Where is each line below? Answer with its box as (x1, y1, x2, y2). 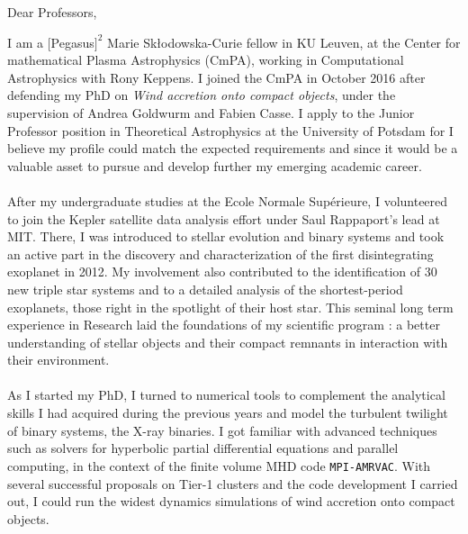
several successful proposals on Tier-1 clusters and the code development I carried (7, 474, 458, 493)
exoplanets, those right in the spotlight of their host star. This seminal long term (7, 297, 454, 316)
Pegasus (50, 32, 94, 51)
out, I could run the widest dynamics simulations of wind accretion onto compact (7, 492, 455, 511)
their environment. (7, 350, 110, 369)
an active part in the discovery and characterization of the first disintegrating (7, 244, 434, 263)
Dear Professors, (7, 3, 97, 21)
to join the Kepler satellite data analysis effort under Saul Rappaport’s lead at (7, 209, 440, 228)
